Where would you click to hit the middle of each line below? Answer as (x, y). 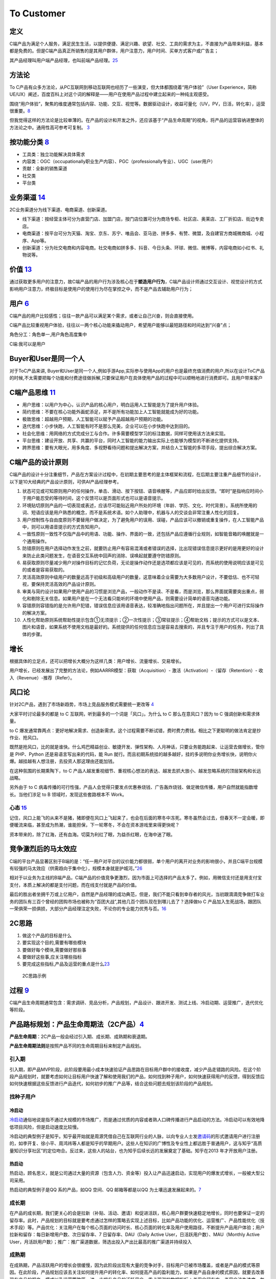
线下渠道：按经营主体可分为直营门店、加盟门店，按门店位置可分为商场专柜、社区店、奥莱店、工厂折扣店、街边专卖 (143, 219)
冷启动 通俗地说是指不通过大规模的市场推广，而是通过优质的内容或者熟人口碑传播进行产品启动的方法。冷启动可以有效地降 (137, 1120)
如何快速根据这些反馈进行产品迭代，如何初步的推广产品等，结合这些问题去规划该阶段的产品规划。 (112, 1084)
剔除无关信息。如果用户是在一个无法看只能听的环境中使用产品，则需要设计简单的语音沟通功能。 (132, 598)
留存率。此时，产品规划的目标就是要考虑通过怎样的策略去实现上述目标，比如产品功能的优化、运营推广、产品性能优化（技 (137, 1220)
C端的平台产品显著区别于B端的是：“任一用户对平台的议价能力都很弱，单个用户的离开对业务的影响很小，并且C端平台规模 (136, 861)
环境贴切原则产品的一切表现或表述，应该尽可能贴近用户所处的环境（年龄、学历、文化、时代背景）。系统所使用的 (140, 505)
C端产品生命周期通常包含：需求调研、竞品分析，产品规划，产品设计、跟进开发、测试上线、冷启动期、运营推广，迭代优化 (136, 1002)
